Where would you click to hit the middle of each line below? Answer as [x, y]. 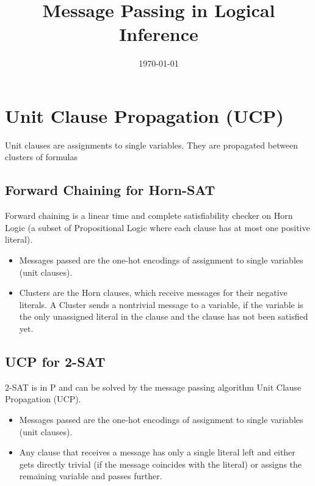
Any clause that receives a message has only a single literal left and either [157, 452]
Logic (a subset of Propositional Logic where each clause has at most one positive [157, 227]
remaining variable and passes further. [91, 476]
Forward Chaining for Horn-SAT [110, 190]
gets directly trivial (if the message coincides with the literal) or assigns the [161, 464]
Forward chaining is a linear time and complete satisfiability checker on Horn [149, 215]
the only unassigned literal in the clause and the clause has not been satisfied [164, 316]
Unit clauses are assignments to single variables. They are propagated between [152, 145]
